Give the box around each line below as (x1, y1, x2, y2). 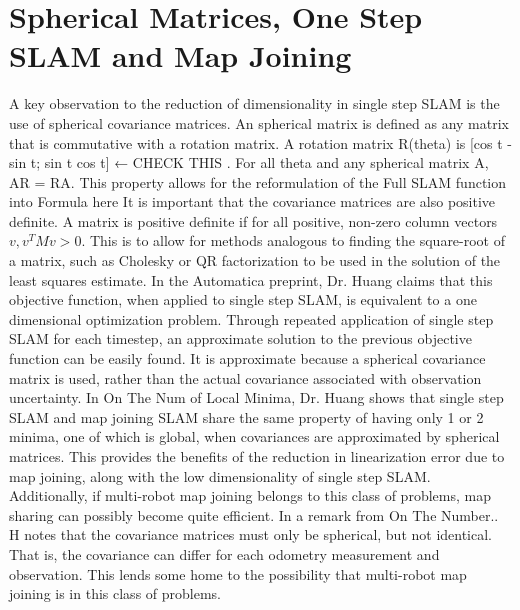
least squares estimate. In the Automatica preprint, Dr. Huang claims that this (9, 269, 493, 290)
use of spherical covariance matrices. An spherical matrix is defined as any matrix (9, 112, 509, 133)
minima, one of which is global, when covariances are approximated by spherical (9, 426, 500, 447)
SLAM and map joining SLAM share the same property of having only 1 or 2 (9, 406, 484, 427)
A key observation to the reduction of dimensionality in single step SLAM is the (9, 93, 500, 114)
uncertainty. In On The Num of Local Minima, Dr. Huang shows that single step (9, 387, 504, 408)
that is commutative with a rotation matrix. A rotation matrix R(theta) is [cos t (9, 132, 503, 153)
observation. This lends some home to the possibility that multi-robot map (9, 563, 467, 584)
